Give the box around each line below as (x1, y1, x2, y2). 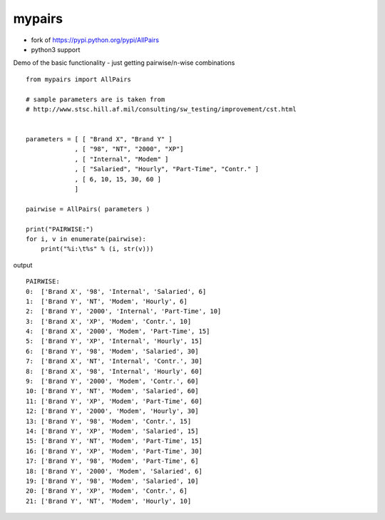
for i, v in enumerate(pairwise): (26, 235, 146, 243)
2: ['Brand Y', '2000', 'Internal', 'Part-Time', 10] (26, 307, 222, 315)
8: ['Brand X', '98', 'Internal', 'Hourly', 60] (26, 367, 203, 375)
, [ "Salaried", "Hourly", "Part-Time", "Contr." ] (74, 165, 260, 173)
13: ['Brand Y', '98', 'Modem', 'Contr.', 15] (26, 417, 192, 425)
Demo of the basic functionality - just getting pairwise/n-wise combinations (13, 58, 235, 67)
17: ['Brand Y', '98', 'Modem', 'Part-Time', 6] (26, 457, 199, 465)
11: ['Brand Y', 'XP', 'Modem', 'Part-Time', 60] (26, 397, 203, 405)
